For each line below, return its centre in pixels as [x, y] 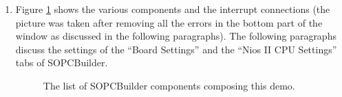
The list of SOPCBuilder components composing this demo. [169, 85]
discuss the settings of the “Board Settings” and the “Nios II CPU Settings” [176, 49]
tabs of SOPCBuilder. [62, 63]
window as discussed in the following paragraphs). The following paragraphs [176, 36]
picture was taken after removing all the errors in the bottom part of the [169, 22]
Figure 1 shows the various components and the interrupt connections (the [173, 9]
